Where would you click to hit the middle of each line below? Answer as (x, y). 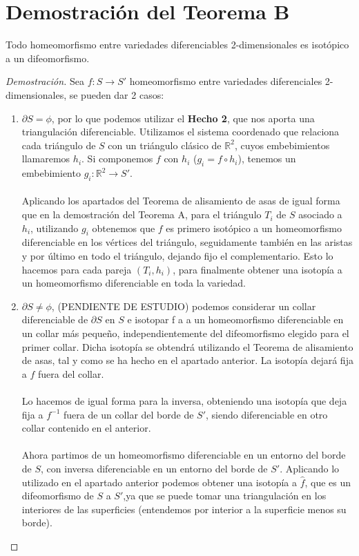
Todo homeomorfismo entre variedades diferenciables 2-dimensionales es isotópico (177, 45)
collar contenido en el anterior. (86, 428)
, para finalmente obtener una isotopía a (258, 269)
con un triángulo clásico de (165, 145)
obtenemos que (124, 228)
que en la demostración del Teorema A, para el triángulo (142, 214)
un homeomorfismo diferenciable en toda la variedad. (134, 283)
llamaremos (46, 159)
